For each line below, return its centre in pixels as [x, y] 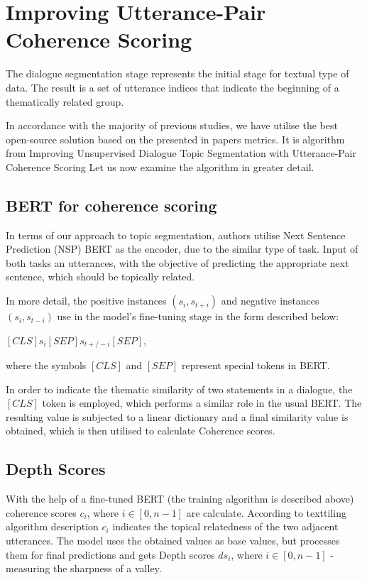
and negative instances [270, 301]
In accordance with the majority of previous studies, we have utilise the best [172, 125]
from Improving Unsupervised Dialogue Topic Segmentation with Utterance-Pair [181, 153]
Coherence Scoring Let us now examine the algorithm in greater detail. [160, 166]
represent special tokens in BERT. [256, 365]
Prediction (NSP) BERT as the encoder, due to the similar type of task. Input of [182, 249]
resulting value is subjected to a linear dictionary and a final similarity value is [177, 416]
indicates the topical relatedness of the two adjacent [225, 526]
